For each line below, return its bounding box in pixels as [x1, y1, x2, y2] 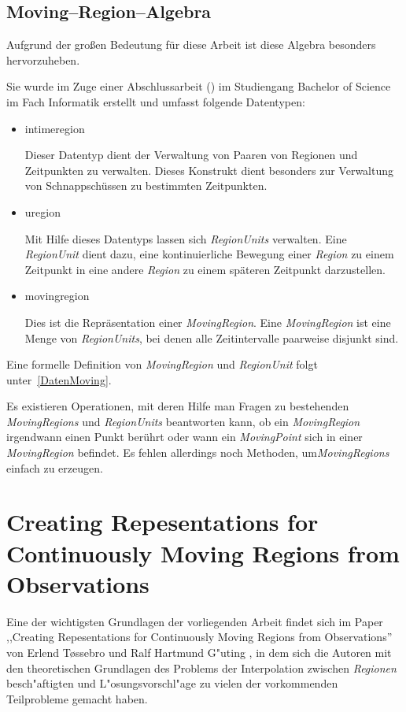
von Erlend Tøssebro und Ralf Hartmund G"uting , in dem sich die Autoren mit [6, 643, 392, 660]
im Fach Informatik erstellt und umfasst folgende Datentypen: [6, 93, 305, 109]
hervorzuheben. [6, 51, 80, 68]
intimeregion [24, 120, 85, 136]
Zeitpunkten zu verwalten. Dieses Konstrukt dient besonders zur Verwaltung [24, 161, 394, 178]
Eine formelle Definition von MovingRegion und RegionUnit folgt [6, 356, 318, 373]
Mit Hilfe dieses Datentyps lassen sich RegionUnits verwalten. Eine [24, 230, 347, 247]
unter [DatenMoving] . [6, 371, 112, 388]
